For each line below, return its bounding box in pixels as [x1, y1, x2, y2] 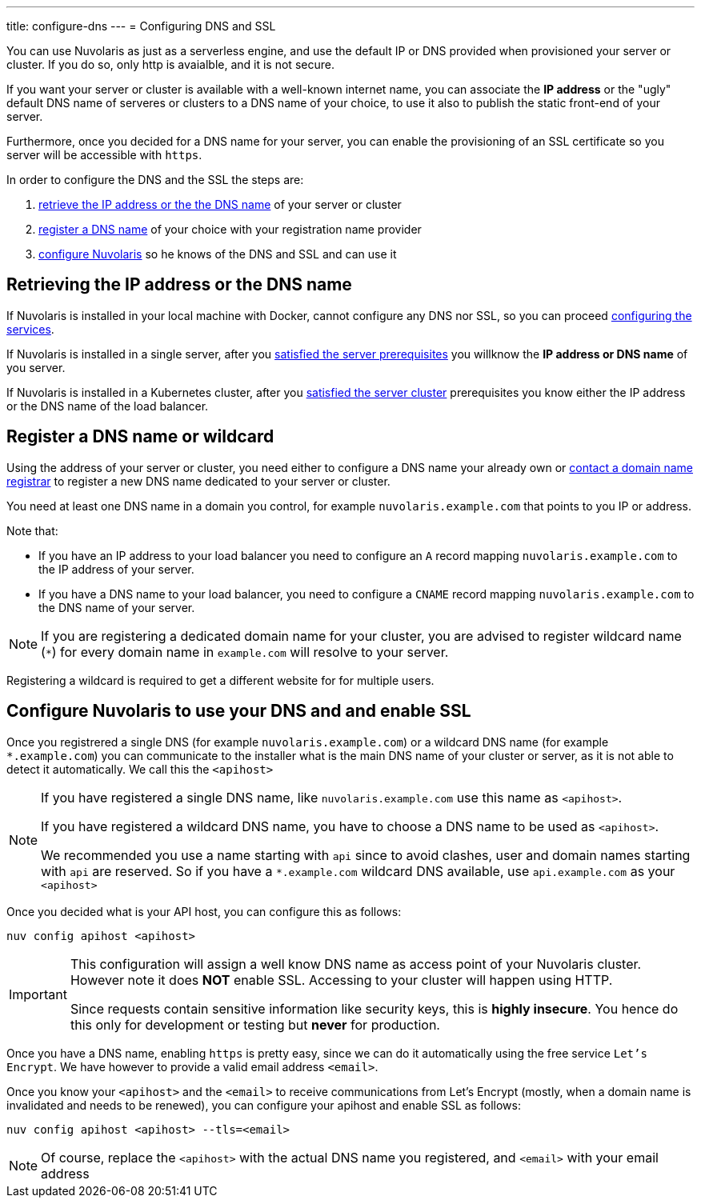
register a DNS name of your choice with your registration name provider [38, 222, 422, 236]
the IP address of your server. [38, 562, 194, 576]
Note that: [6, 523, 58, 538]
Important [9, 986, 67, 1002]
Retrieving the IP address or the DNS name [6, 274, 352, 295]
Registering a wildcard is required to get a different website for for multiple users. [6, 673, 435, 687]
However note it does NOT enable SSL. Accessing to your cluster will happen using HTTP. [70, 971, 613, 988]
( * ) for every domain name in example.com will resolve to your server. [41, 643, 449, 660]
